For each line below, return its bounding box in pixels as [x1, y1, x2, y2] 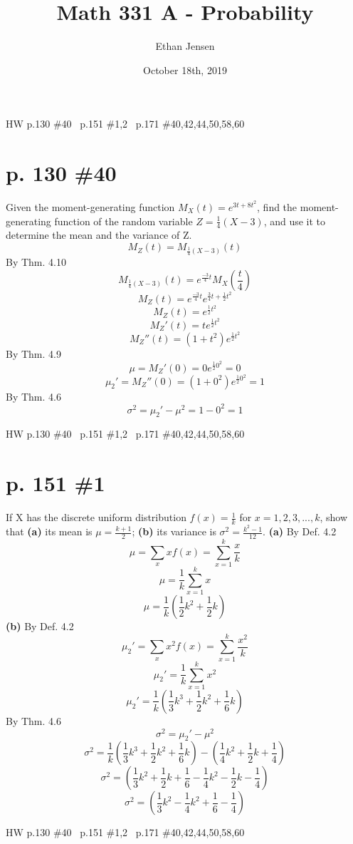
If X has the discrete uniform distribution [6, 510, 186, 525]
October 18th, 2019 [143, 62, 227, 77]
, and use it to [263, 213, 326, 228]
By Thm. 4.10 [6, 254, 66, 269]
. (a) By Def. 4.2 [263, 524, 337, 539]
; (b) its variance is [132, 524, 216, 539]
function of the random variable [54, 213, 193, 228]
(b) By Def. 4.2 [6, 619, 74, 634]
